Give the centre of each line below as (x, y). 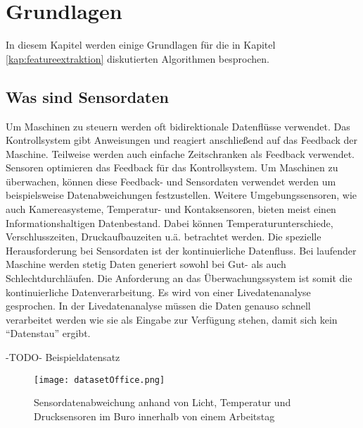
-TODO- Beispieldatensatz (63, 357)
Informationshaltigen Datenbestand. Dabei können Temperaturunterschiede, (170, 222)
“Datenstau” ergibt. (48, 333)
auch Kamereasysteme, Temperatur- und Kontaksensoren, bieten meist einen (171, 209)
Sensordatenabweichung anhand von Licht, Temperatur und (163, 402)
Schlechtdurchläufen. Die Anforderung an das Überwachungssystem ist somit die (179, 278)
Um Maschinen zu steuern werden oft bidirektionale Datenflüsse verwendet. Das (178, 126)
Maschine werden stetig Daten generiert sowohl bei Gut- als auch (146, 264)
